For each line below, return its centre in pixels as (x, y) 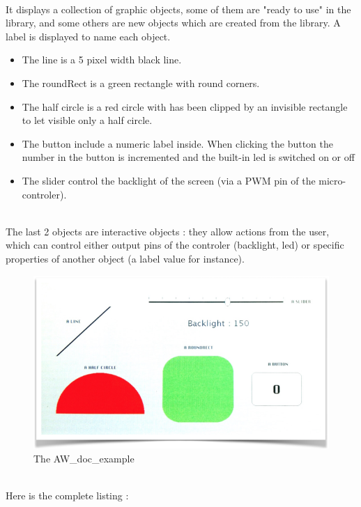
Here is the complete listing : (67, 496)
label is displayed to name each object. (88, 36)
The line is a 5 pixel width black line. (102, 60)
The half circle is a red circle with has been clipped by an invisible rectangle (185, 106)
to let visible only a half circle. (87, 120)
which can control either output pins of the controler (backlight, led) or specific (175, 245)
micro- (332, 180)
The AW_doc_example (84, 458)
